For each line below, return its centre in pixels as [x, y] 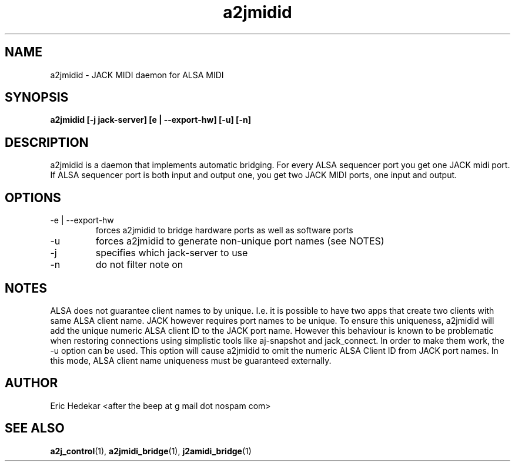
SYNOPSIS [37, 98]
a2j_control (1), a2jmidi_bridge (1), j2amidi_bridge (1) [151, 451]
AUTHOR [31, 383]
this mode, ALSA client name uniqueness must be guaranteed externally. [191, 360]
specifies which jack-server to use [172, 253]
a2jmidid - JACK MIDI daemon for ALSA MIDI [137, 75]
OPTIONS [33, 197]
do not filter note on [139, 265]
